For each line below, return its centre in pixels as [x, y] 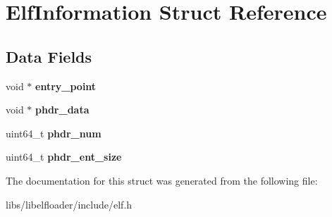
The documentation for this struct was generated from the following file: [162, 180]
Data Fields [49, 56]
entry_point [66, 86]
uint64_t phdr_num [54, 133]
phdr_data [62, 110]
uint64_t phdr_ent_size [64, 157]
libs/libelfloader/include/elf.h [69, 204]
